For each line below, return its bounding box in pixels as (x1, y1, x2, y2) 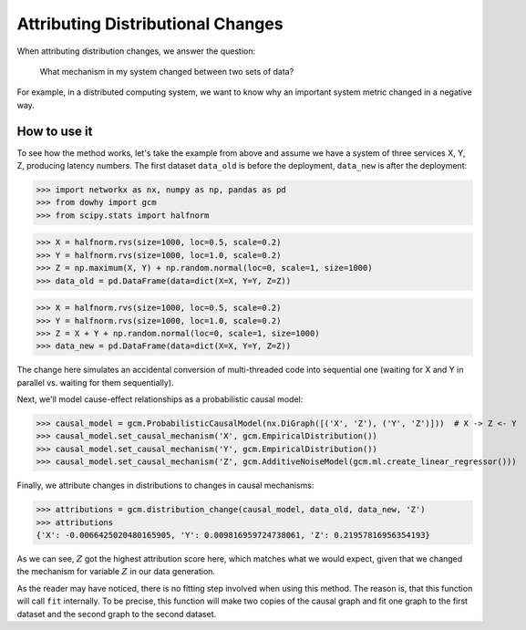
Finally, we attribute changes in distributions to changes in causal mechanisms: (16, 480, 315, 491)
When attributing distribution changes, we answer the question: (16, 46, 255, 57)
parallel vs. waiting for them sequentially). (16, 377, 174, 387)
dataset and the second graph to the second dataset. (16, 608, 217, 619)
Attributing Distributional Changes (16, 14, 284, 34)
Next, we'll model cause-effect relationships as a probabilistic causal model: (16, 394, 304, 405)
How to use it (16, 123, 93, 139)
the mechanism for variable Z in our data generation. (16, 566, 216, 577)
